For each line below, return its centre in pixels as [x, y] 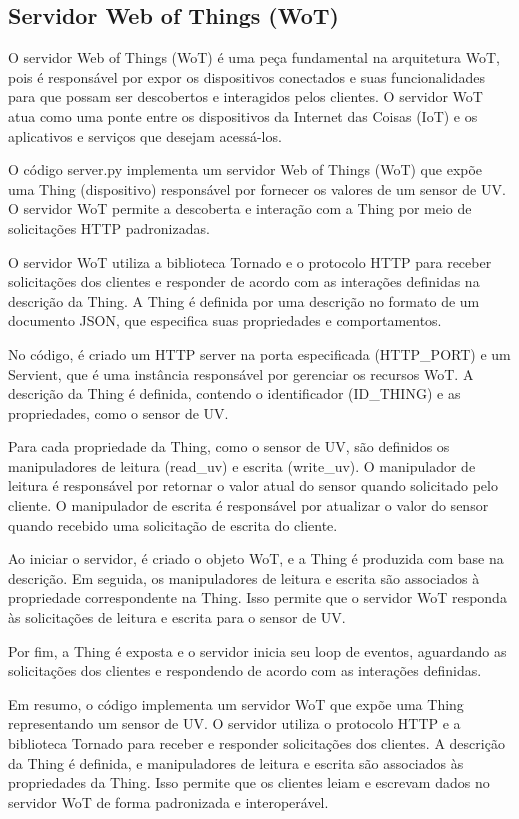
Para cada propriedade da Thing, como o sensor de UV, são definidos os [229, 446]
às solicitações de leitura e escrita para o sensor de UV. [177, 617]
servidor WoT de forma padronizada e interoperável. [168, 801]
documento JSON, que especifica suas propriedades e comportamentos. [225, 320]
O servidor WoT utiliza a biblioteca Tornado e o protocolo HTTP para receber [250, 261]
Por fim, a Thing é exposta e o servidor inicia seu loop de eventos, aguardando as [257, 650]
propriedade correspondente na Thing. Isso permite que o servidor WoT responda [257, 597]
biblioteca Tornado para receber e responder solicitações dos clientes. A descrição [256, 743]
